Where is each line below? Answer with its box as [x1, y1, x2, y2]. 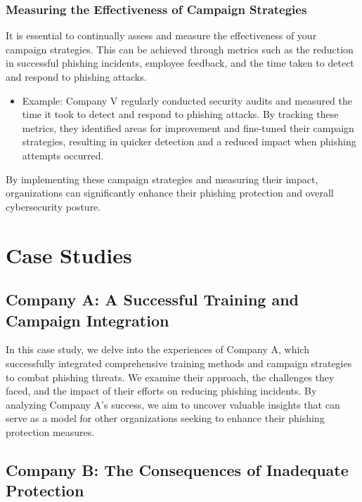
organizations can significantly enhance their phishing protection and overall [6, 185, 334, 200]
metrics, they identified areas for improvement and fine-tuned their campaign [22, 120, 354, 135]
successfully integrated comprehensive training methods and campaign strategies [6, 355, 352, 370]
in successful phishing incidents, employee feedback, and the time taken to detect [6, 55, 354, 70]
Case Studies [6, 240, 132, 269]
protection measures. [6, 424, 95, 439]
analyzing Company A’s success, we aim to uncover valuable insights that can [6, 397, 340, 411]
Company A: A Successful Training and [6, 289, 299, 310]
